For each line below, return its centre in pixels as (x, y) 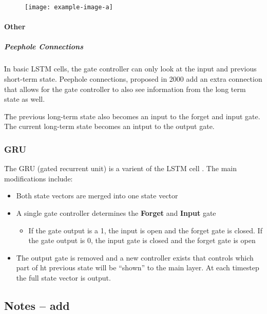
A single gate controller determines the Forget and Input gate (116, 213)
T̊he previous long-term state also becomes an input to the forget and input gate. (132, 116)
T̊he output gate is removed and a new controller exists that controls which (135, 257)
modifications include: (39, 178)
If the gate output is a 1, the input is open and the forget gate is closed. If (145, 230)
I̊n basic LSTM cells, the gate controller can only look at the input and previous (130, 69)
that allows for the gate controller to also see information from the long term (125, 89)
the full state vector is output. (63, 277)
